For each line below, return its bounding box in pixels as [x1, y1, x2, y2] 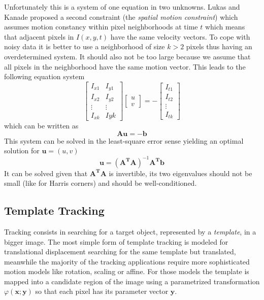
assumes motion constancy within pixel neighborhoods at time [4, 21, 198, 32]
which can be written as [4, 120, 79, 131]
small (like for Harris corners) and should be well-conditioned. [4, 178, 197, 188]
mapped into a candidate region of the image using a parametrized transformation [4, 276, 260, 286]
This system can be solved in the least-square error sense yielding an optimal [4, 135, 244, 146]
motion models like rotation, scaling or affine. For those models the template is [4, 266, 249, 277]
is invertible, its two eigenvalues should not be [109, 168, 252, 178]
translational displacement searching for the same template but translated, [4, 246, 236, 257]
